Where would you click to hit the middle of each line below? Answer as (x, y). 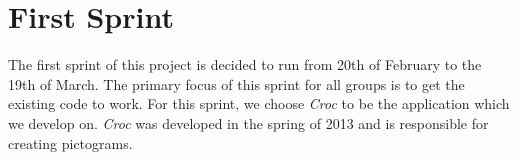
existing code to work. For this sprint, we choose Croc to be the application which (259, 103)
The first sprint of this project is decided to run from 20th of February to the (245, 64)
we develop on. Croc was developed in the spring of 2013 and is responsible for (248, 122)
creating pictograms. (70, 142)
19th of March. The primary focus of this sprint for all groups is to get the (236, 83)
